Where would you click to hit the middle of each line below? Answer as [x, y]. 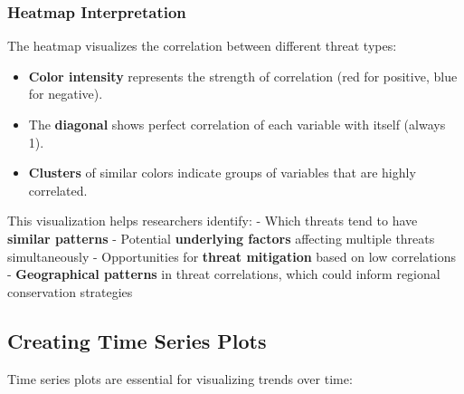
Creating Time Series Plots [137, 340]
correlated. [58, 190]
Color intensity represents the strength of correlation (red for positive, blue [243, 76]
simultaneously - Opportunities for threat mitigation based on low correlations [232, 256]
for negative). [66, 94]
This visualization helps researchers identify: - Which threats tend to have [213, 221]
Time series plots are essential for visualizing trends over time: [180, 378]
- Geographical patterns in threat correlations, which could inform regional [224, 274]
